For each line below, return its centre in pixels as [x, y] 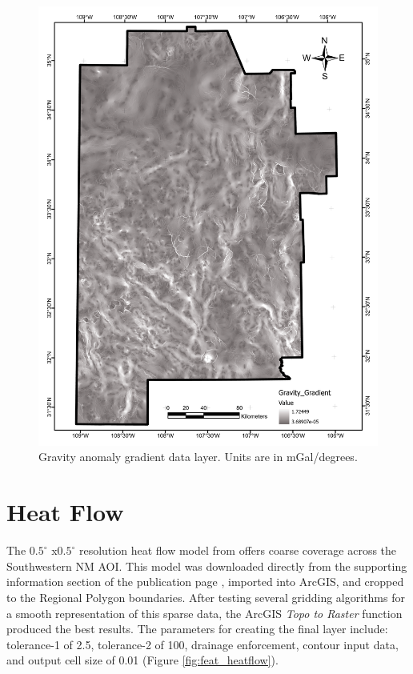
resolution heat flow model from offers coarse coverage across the [238, 550]
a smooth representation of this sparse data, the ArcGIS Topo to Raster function [204, 613]
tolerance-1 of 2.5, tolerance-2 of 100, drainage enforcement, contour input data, [202, 644]
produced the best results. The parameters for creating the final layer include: [197, 629]
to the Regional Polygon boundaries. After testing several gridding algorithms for [206, 597]
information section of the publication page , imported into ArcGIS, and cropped [205, 582]
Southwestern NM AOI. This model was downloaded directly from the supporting [207, 566]
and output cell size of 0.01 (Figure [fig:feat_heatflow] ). [142, 660]
